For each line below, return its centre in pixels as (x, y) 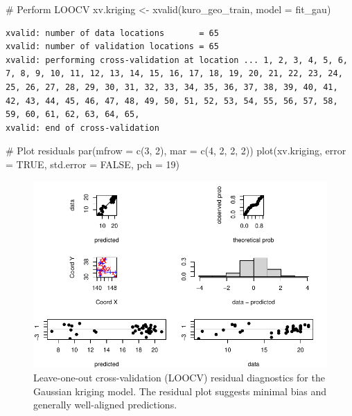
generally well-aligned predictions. (105, 405)
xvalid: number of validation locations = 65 (112, 47)
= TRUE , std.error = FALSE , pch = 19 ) (93, 164)
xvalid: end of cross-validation (82, 128)
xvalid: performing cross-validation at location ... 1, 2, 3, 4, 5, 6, (177, 60)
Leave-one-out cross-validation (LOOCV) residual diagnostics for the (179, 377)
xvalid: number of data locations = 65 (112, 33)
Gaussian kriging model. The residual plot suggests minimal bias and (180, 391)
